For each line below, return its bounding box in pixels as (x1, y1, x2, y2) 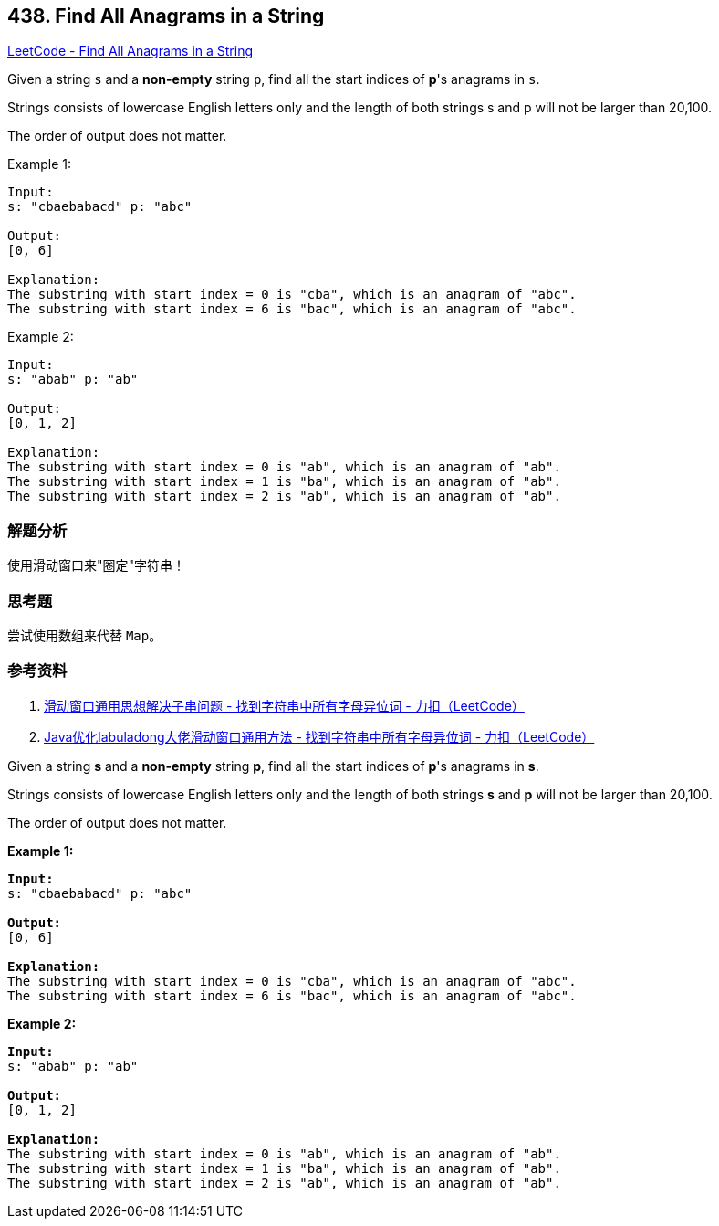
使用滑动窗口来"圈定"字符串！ (7, 557, 186, 574)
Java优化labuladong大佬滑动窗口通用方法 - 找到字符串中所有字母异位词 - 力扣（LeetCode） (44, 728, 595, 745)
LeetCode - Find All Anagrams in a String (7, 43, 254, 59)
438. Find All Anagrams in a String (7, 5, 325, 27)
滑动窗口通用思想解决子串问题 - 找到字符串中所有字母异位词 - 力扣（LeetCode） (44, 697, 525, 713)
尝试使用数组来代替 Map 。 (7, 627, 162, 643)
